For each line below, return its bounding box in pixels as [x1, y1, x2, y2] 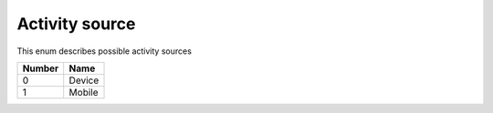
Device [68, 74, 100, 87]
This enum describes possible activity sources [16, 46, 192, 56]
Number [22, 62, 59, 75]
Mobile [68, 86, 100, 98]
